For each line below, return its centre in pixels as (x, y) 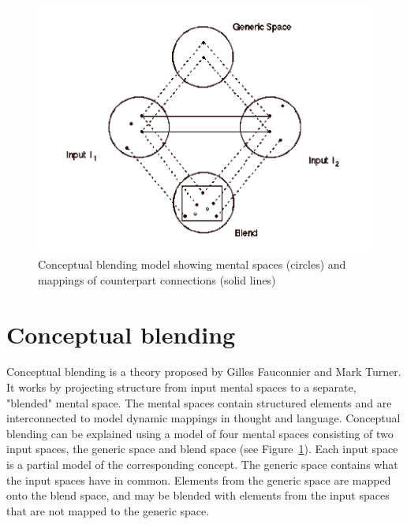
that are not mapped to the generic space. (108, 510)
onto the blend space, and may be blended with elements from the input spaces (198, 495)
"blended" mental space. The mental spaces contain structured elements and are (199, 402)
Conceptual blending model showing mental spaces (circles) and (192, 264)
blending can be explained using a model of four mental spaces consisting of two (200, 433)
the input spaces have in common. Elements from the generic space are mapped (199, 479)
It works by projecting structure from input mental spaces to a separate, (181, 387)
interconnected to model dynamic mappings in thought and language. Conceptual (203, 418)
